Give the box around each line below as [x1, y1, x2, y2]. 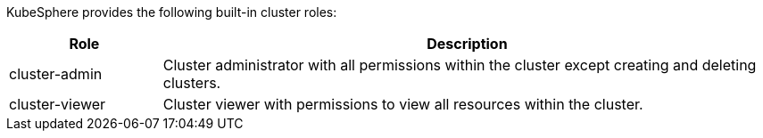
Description [427, 35, 508, 53]
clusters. [162, 74, 221, 92]
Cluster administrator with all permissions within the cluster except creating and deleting [162, 56, 757, 74]
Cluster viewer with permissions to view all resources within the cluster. [162, 95, 643, 113]
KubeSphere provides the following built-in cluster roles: [6, 4, 337, 20]
